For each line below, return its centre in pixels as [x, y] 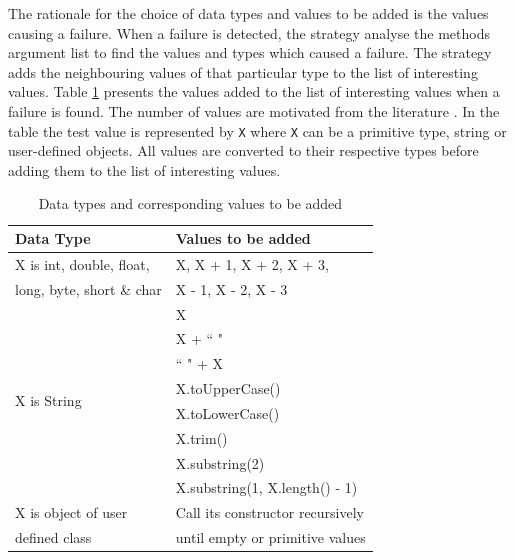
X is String [48, 400]
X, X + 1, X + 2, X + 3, [252, 263]
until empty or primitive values [270, 537]
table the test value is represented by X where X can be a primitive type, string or [257, 130]
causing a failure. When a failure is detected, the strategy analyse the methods [249, 32]
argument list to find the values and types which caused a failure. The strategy [250, 52]
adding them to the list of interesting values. [144, 169]
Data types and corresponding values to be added [190, 203]
